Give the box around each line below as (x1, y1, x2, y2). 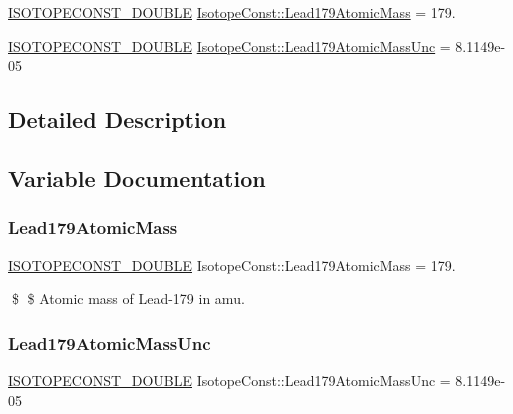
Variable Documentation (8, 162, 266, 193)
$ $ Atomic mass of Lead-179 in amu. (11, 288, 245, 309)
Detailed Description (8, 104, 227, 135)
